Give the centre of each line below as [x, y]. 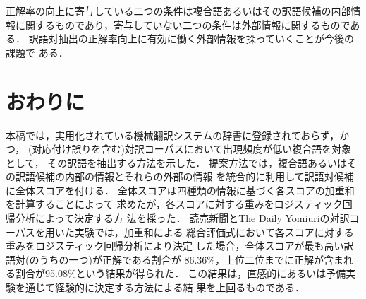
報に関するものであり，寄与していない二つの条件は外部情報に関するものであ [183, 24]
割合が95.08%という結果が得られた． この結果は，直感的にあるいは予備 [181, 273]
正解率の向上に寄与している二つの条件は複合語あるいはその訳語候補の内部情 [183, 11]
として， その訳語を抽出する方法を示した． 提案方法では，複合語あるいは [176, 162]
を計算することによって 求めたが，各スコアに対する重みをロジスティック [174, 204]
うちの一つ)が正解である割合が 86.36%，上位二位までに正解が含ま [191, 259]
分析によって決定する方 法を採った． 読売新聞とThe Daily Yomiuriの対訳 [182, 218]
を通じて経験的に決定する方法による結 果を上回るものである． [160, 287]
